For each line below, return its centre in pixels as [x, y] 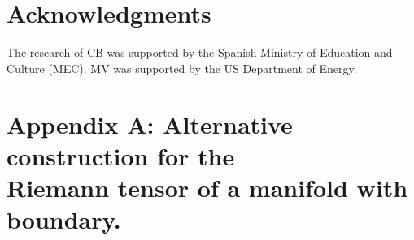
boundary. [64, 219]
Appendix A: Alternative [150, 124]
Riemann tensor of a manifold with [207, 187]
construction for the [121, 155]
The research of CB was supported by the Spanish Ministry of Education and [200, 52]
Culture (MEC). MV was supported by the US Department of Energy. [182, 68]
